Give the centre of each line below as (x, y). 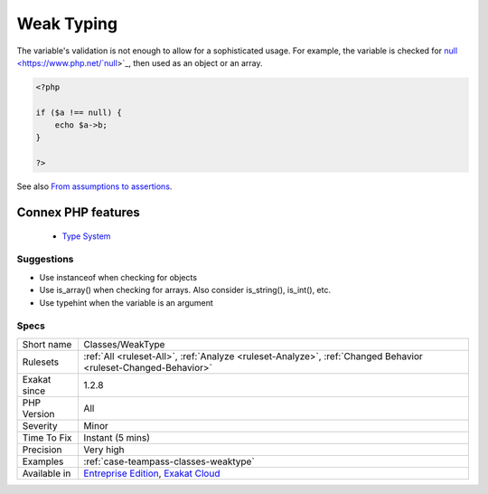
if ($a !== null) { (79, 112)
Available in (47, 473)
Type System (86, 236)
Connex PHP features (78, 213)
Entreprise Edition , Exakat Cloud (152, 473)
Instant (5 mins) (117, 437)
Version (38, 413)
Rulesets (40, 362)
